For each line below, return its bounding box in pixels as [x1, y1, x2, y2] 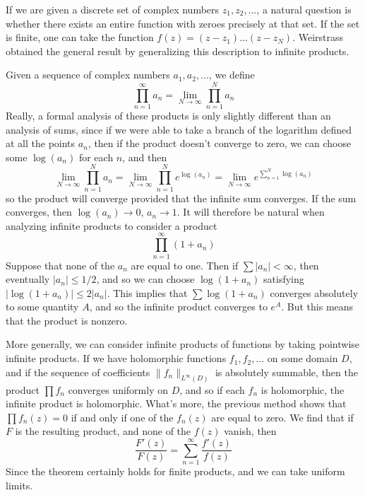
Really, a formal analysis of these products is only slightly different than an [6, 108, 331, 123]
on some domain [267, 351, 338, 366]
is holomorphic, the [261, 382, 345, 397]
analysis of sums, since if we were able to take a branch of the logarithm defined [6, 122, 352, 136]
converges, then [6, 204, 72, 219]
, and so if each [179, 382, 245, 397]
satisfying [263, 272, 304, 286]
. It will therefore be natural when [176, 204, 325, 219]
